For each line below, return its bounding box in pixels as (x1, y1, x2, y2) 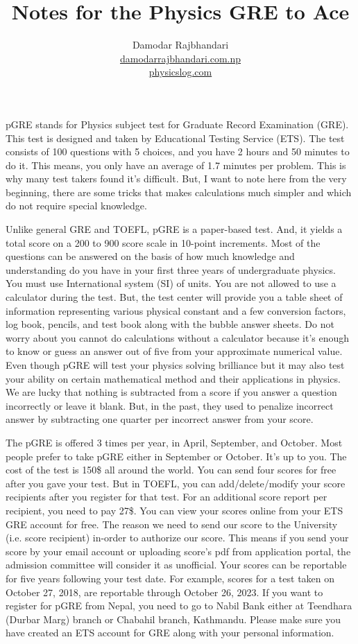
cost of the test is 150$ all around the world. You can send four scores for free (6, 462, 336, 477)
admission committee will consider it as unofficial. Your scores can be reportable (6, 557, 347, 572)
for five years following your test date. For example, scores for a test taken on (6, 571, 335, 585)
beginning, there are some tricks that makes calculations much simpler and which (6, 184, 352, 199)
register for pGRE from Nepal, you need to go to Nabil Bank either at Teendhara (6, 598, 352, 613)
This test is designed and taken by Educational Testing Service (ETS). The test (6, 130, 345, 145)
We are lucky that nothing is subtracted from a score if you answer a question (6, 385, 337, 399)
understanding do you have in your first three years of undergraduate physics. (6, 262, 336, 277)
